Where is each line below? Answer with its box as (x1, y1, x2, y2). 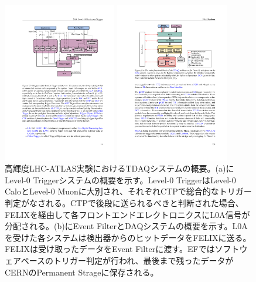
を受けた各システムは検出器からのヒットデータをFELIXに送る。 (5, 231, 251, 243)
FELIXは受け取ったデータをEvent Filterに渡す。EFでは (5, 243, 215, 255)
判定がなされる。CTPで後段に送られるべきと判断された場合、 (5, 196, 244, 209)
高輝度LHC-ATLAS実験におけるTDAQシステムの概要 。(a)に (5, 162, 234, 174)
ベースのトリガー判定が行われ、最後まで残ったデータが (21, 254, 234, 266)
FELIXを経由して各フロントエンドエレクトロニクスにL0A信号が (5, 208, 250, 220)
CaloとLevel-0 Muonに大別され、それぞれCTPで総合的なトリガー (5, 185, 252, 197)
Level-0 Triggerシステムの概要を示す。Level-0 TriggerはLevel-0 (5, 173, 236, 186)
